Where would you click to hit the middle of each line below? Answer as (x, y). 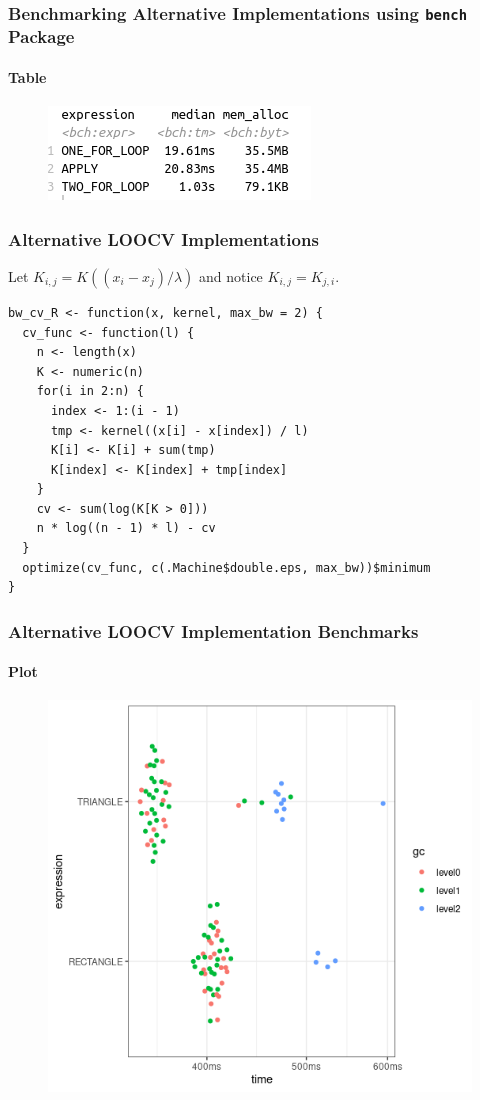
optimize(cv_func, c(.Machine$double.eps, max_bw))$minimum (226, 567)
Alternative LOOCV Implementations (163, 238)
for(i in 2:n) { (90, 391)
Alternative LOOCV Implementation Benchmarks (213, 630)
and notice (231, 275)
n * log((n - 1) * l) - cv (126, 528)
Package (41, 36)
